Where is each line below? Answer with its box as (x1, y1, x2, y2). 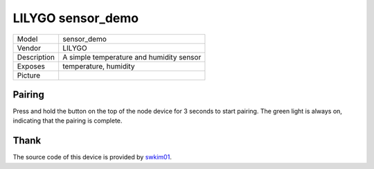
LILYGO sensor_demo (12, 10, 139, 26)
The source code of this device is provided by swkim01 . (12, 153, 172, 161)
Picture (17, 70, 41, 80)
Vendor (17, 43, 42, 53)
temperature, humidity (62, 61, 135, 71)
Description (17, 52, 55, 62)
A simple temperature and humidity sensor (62, 52, 202, 62)
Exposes (17, 61, 45, 71)
